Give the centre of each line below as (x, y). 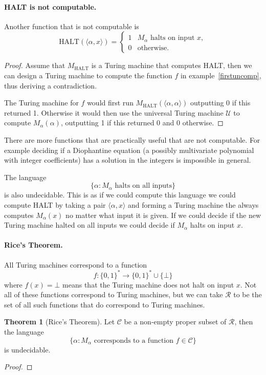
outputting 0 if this (220, 103)
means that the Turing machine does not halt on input (148, 284)
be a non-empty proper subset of (175, 322)
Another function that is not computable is (72, 26)
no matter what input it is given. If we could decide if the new (163, 215)
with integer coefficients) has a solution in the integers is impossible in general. (128, 160)
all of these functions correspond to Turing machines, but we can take (114, 294)
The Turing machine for (41, 103)
